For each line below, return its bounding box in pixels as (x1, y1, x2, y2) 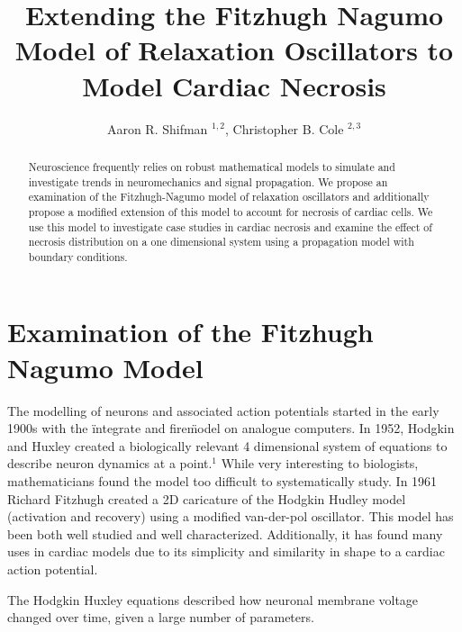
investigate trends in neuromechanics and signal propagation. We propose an (28, 174, 388, 189)
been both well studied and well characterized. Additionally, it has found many (7, 524, 443, 543)
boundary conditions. (28, 248, 128, 264)
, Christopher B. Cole (225, 119, 344, 138)
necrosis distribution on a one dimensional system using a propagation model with (28, 234, 414, 249)
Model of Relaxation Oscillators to (14, 32, 454, 68)
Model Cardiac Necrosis (82, 67, 386, 104)
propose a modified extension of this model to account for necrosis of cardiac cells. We (28, 203, 433, 219)
